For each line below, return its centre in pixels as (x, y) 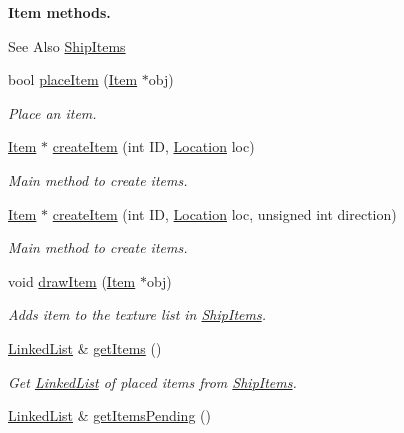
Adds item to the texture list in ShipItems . (137, 314)
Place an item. (52, 112)
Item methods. (59, 12)
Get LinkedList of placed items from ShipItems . (152, 381)
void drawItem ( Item (72, 280)
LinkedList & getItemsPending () (109, 415)
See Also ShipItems (67, 45)
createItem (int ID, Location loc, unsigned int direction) (224, 213)
